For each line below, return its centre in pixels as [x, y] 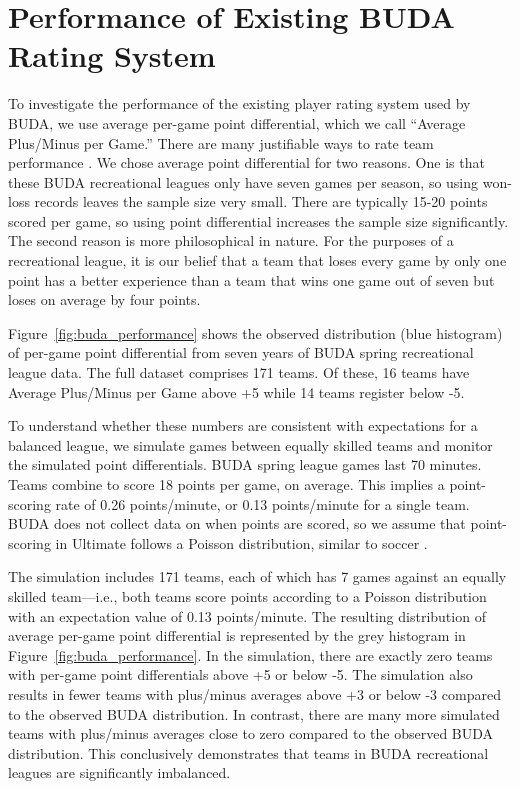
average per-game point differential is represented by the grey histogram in [237, 635]
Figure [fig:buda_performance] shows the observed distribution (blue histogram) [255, 332]
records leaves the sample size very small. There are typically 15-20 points [261, 201]
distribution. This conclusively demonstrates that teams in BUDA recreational [248, 752]
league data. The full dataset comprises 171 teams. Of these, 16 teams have [239, 372]
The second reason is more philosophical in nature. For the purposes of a [231, 240]
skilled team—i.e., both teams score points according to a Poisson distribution [247, 595]
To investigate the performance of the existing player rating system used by [239, 103]
